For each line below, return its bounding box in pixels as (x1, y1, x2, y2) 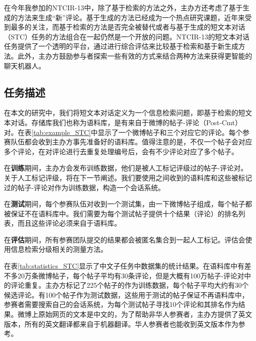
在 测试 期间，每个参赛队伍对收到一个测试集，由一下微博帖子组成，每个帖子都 (4, 199, 252, 209)
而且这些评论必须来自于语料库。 (17, 218, 121, 228)
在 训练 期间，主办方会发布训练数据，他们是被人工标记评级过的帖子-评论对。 (4, 163, 248, 173)
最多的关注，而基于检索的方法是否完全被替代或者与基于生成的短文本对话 (10, 22, 245, 32)
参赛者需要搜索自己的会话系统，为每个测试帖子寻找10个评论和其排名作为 (4, 299, 238, 309)
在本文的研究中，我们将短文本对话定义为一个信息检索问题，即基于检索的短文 (4, 107, 252, 118)
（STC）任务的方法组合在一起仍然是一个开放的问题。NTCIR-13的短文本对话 (4, 31, 250, 41)
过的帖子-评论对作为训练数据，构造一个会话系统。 (4, 182, 165, 192)
